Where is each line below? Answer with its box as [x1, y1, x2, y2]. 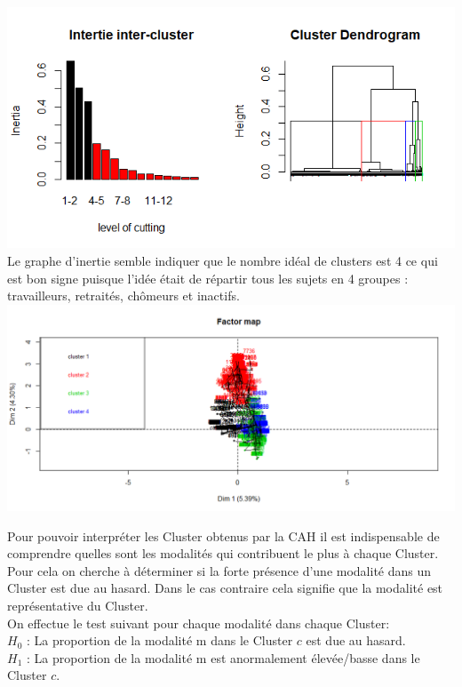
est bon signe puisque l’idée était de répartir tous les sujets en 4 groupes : [7, 268, 409, 287]
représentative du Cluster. [7, 596, 148, 615]
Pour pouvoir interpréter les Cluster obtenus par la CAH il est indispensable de [7, 526, 440, 545]
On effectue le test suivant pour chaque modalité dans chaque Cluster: [7, 613, 390, 632]
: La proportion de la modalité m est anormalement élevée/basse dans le [26, 648, 420, 667]
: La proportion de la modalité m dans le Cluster [26, 631, 293, 650]
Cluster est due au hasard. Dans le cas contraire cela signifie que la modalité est [7, 579, 443, 597]
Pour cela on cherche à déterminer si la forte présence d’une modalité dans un [7, 561, 432, 579]
